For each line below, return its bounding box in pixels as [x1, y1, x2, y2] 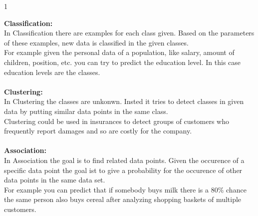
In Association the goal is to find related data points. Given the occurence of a [4, 154, 245, 165]
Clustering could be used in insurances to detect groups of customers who [4, 115, 230, 126]
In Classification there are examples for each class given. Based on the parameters [4, 27, 255, 38]
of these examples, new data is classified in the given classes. [4, 37, 189, 47]
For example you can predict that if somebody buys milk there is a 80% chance [4, 184, 247, 194]
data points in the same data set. [4, 174, 105, 185]
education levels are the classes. [4, 66, 100, 77]
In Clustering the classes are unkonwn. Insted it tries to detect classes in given [4, 96, 244, 106]
